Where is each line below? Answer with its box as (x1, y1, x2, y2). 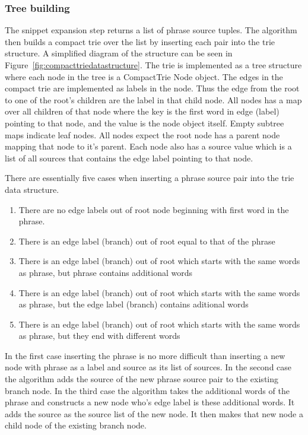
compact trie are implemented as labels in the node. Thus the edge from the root (5, 82, 300, 94)
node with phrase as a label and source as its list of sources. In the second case (5, 361, 292, 373)
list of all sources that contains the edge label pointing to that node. (5, 151, 253, 164)
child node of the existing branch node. (5, 419, 147, 431)
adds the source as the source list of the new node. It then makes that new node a (5, 407, 303, 420)
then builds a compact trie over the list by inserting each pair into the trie (5, 35, 275, 47)
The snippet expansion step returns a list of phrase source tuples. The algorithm (5, 24, 297, 36)
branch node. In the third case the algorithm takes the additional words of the (5, 384, 290, 396)
